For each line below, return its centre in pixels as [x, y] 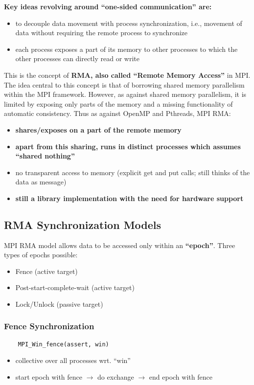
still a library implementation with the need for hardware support [129, 198]
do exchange [116, 377]
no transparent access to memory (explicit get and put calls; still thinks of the [133, 172]
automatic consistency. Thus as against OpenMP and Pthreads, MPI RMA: [117, 113]
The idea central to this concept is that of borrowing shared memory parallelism [124, 84]
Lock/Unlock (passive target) [59, 304]
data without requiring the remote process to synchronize [101, 33]
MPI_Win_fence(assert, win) [63, 344]
